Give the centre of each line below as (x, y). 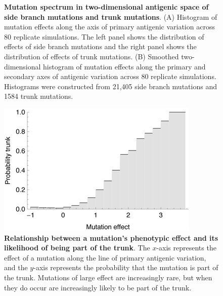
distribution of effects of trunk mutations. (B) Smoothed (92, 56)
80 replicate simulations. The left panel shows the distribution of (104, 36)
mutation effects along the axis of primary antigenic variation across (109, 27)
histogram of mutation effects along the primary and (124, 66)
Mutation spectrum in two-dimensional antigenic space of (106, 7)
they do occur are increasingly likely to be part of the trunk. (98, 287)
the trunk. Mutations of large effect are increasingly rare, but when (108, 277)
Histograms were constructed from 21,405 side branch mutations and (110, 86)
